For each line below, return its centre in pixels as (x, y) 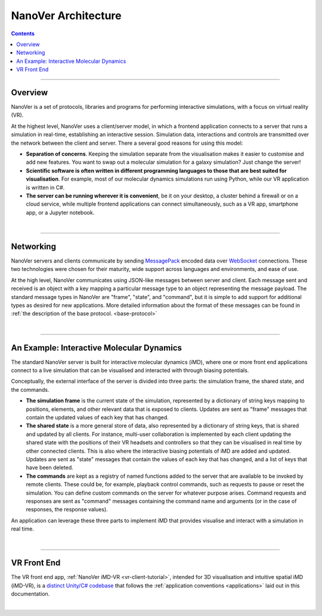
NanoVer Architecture (66, 16)
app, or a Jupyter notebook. (60, 212)
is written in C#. (45, 187)
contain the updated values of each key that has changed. (97, 417)
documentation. (30, 594)
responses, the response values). (67, 510)
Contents (23, 33)
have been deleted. (50, 468)
